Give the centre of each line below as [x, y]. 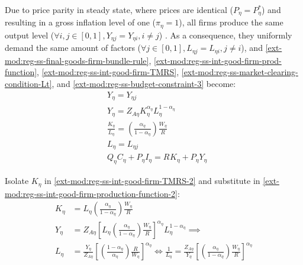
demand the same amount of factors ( [73, 48]
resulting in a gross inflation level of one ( [80, 22]
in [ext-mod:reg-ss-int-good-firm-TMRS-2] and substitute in [152, 181]
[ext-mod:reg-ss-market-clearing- [240, 72]
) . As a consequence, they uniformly [225, 35]
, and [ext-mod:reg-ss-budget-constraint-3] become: [144, 83]
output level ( [30, 35]
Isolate [17, 181]
